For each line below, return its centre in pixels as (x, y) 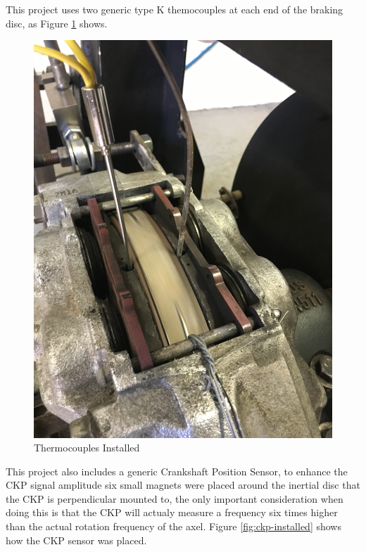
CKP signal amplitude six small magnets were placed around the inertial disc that (183, 485)
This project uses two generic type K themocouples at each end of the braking (175, 9)
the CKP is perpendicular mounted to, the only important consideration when (175, 498)
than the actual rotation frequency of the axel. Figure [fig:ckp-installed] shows (173, 526)
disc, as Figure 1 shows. (57, 23)
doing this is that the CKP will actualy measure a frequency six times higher (172, 512)
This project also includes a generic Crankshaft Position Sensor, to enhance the (177, 471)
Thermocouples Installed (87, 448)
